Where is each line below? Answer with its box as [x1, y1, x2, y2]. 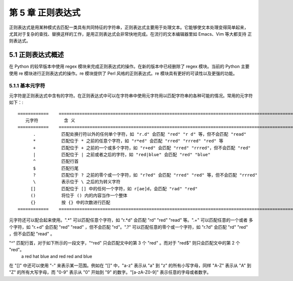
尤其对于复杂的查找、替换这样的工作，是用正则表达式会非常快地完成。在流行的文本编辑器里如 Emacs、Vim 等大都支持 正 [9, 31, 252, 37]
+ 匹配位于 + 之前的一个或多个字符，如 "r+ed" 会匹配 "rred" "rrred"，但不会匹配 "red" [33, 145, 251, 151]
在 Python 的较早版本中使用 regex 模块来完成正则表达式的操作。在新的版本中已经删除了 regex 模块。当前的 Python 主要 [9, 63, 250, 69]
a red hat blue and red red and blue [21, 254, 92, 260]
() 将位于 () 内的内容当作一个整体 [30, 193, 128, 199]
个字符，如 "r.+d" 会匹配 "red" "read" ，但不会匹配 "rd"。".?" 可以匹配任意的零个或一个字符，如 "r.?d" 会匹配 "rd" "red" [9, 224, 249, 230]
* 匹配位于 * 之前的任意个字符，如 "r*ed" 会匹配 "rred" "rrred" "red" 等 [33, 138, 224, 144]
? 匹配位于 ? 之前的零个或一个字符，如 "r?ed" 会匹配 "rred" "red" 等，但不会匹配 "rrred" [33, 172, 258, 178]
